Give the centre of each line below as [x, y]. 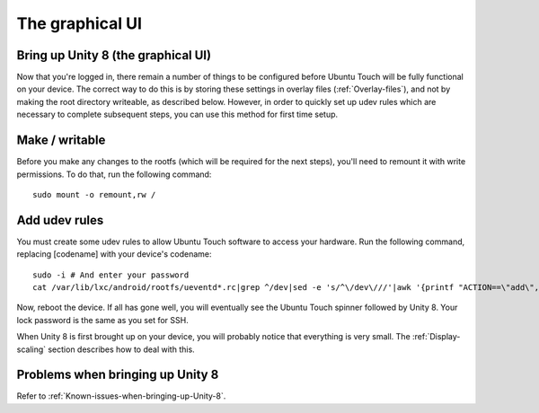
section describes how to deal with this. [121, 349]
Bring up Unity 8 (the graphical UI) [114, 55]
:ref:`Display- [436, 337]
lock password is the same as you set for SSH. [102, 320]
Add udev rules [60, 220]
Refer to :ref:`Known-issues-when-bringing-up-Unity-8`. [121, 396]
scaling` [31, 349]
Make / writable [61, 141]
